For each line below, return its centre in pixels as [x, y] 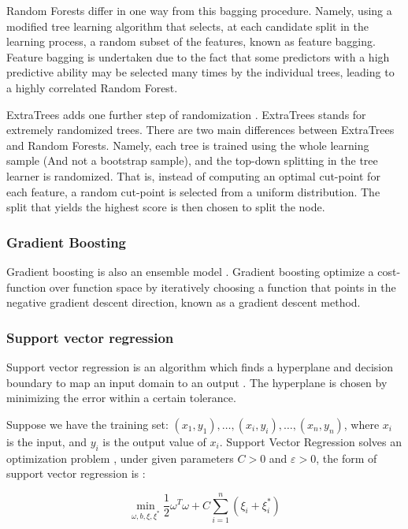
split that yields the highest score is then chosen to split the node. [166, 207]
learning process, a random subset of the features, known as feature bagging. [191, 41]
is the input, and [46, 441]
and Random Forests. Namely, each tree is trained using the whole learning [188, 145]
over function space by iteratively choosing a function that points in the [223, 287]
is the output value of [154, 441]
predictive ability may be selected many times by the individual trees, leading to [200, 72]
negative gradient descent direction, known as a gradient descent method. [184, 302]
